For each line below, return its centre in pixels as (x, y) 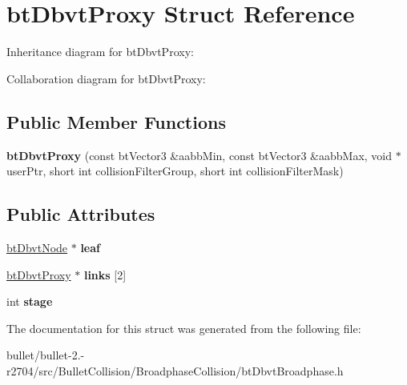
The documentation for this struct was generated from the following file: (184, 328)
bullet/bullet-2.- (46, 355)
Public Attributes (81, 214)
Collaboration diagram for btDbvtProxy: (106, 78)
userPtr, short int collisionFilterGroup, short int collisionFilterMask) (175, 171)
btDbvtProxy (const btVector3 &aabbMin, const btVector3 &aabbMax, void (199, 155)
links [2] (105, 274)
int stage (30, 301)
